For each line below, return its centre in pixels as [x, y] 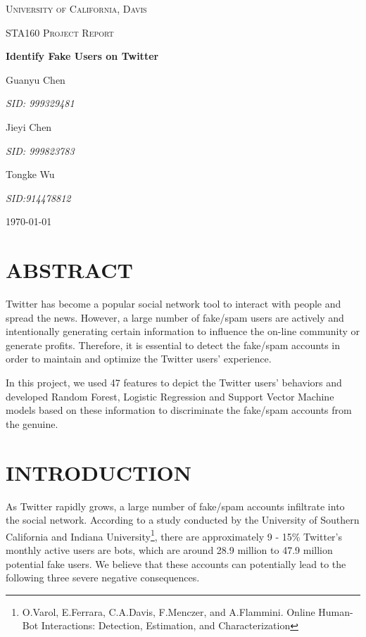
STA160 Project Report [60, 32]
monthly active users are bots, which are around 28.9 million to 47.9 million [169, 549]
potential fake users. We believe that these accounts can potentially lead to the [176, 563]
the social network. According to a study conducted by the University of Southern [183, 520]
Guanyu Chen [36, 79]
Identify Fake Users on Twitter [82, 56]
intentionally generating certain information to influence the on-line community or [183, 331]
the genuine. [32, 423]
